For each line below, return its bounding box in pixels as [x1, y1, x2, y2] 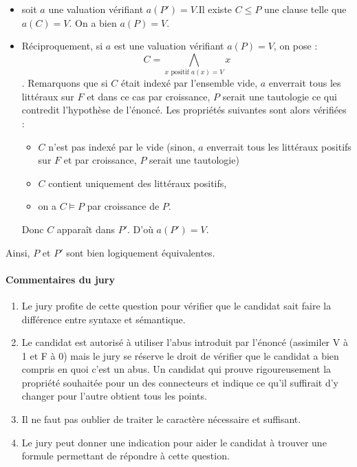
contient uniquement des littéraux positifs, [48, 175, 227, 190]
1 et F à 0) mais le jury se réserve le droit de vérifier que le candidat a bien [21, 348, 339, 362]
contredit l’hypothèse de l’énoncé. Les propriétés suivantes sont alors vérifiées [21, 102, 347, 117]
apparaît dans [56, 221, 115, 236]
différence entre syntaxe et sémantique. [21, 312, 186, 326]
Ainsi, [6, 245, 30, 259]
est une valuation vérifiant [113, 39, 224, 53]
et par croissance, [63, 153, 137, 167]
